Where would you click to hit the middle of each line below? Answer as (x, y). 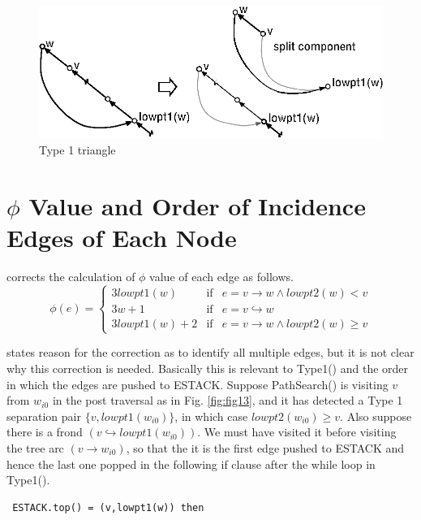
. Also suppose (376, 416)
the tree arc (35, 447)
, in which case (211, 416)
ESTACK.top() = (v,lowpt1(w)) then (108, 507)
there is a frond (45, 432)
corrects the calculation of (71, 277)
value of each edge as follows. (221, 277)
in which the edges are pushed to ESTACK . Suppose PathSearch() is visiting (198, 384)
